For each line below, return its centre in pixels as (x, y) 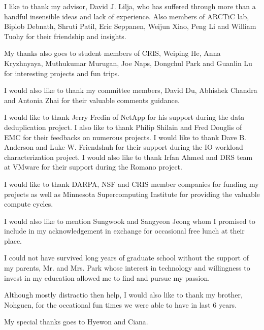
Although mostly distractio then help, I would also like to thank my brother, (123, 295)
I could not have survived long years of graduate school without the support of (126, 258)
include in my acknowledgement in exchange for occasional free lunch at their (124, 231)
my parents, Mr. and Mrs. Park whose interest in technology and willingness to (127, 268)
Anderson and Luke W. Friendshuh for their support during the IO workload (124, 147)
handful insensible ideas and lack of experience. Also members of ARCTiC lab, (127, 16)
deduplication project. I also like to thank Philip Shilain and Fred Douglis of (123, 127)
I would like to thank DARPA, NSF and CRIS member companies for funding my (131, 184)
